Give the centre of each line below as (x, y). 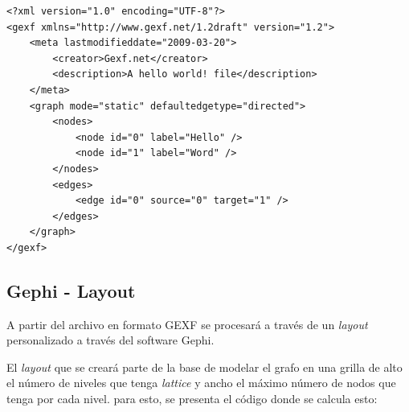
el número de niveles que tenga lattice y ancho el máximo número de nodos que (201, 383)
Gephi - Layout (71, 290)
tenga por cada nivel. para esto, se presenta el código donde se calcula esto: (192, 399)
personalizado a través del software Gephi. (110, 340)
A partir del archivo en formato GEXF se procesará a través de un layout (187, 324)
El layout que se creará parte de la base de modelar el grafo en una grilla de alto (204, 367)
